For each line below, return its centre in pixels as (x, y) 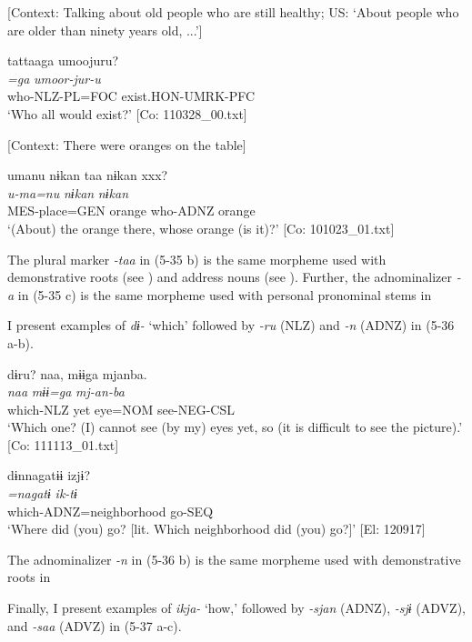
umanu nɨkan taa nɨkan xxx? (88, 175)
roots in (29, 577)
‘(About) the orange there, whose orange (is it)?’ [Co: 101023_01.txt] (201, 228)
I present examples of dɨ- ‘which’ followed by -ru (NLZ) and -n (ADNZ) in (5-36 (231, 325)
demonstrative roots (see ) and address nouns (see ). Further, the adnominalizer (230, 277)
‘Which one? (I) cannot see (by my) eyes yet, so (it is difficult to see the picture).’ (235, 427)
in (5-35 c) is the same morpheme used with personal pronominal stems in (225, 294)
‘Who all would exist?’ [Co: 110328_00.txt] (127, 113)
